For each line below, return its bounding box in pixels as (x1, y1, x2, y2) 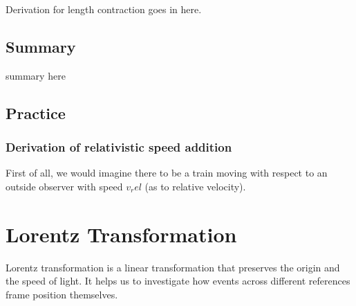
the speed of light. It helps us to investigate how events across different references (6, 273, 350, 288)
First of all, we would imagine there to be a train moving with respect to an (6, 165, 328, 180)
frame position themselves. (6, 287, 118, 301)
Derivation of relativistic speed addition (6, 138, 232, 156)
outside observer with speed (6, 179, 123, 193)
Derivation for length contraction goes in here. (6, 2, 202, 16)
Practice (6, 102, 66, 123)
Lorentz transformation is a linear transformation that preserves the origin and (6, 260, 340, 274)
